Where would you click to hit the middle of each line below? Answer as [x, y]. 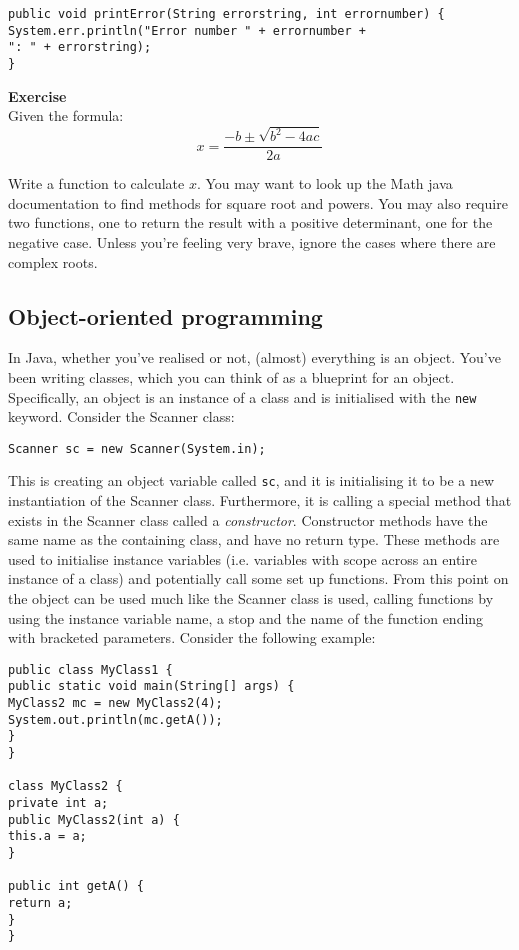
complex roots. [53, 261]
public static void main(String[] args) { [151, 686]
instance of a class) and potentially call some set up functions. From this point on [258, 578]
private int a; [58, 803]
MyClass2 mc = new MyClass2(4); [115, 703]
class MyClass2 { [65, 786]
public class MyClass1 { [90, 669]
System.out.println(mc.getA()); [115, 719]
